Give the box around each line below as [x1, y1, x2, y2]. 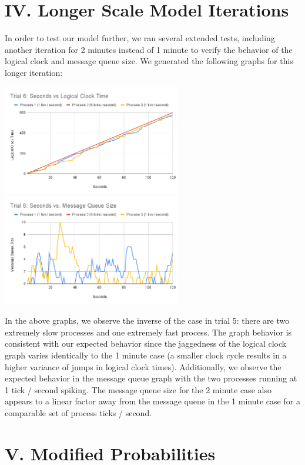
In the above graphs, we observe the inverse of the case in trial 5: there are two [5, 314, 290, 327]
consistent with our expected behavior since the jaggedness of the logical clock [5, 337, 287, 350]
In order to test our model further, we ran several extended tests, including [5, 32, 275, 44]
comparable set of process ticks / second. [5, 407, 152, 418]
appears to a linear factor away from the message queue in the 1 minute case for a [5, 395, 300, 407]
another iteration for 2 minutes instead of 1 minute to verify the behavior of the [5, 43, 293, 55]
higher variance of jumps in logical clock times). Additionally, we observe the [5, 360, 281, 373]
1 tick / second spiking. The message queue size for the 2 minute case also [5, 383, 272, 396]
